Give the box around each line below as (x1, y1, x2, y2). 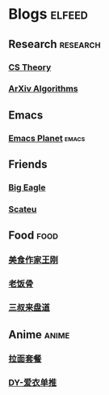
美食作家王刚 (8, 255, 59, 266)
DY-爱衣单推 (8, 377, 57, 389)
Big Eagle (8, 182, 46, 193)
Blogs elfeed (8, 5, 89, 24)
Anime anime (8, 328, 70, 341)
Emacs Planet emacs (8, 132, 86, 144)
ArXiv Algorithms (8, 83, 78, 94)
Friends (8, 157, 48, 171)
